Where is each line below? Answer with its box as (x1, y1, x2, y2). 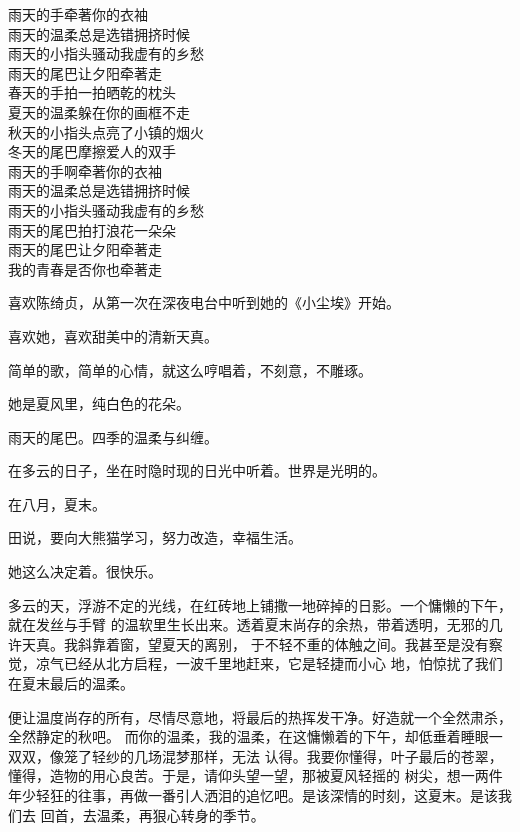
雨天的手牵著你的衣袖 (8, 4, 148, 24)
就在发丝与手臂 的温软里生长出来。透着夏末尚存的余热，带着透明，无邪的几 (8, 614, 503, 635)
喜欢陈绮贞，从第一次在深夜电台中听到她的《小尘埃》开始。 (8, 292, 400, 313)
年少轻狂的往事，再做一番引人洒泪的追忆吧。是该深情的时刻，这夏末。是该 (8, 785, 498, 805)
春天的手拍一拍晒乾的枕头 (8, 82, 176, 103)
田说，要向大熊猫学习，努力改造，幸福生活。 (8, 527, 302, 548)
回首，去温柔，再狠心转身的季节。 (40, 804, 265, 825)
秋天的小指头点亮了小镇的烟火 (8, 121, 204, 142)
